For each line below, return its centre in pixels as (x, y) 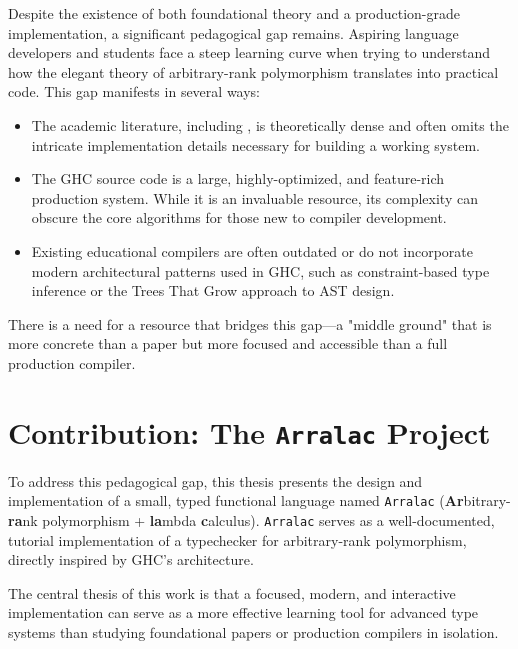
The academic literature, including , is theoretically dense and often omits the (270, 124)
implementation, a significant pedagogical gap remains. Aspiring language (233, 32)
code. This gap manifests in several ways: (134, 91)
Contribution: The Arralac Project (249, 431)
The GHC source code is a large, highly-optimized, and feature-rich (238, 178)
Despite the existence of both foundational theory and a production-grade (234, 13)
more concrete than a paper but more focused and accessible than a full (228, 343)
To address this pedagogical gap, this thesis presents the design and (215, 480)
